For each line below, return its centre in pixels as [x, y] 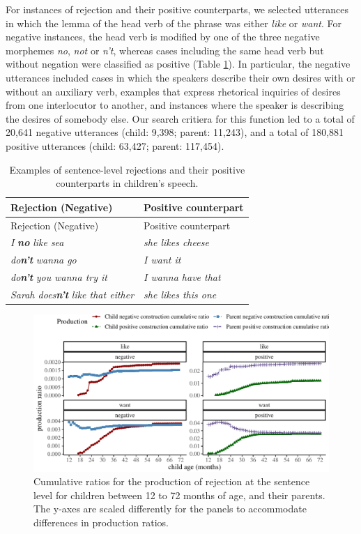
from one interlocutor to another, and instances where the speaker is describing [175, 105]
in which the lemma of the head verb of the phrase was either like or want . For [174, 23]
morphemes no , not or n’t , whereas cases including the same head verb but [165, 50]
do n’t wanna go [44, 260]
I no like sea [37, 242]
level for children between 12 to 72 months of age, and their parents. [179, 495]
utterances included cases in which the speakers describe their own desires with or [180, 77]
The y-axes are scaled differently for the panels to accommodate [170, 509]
